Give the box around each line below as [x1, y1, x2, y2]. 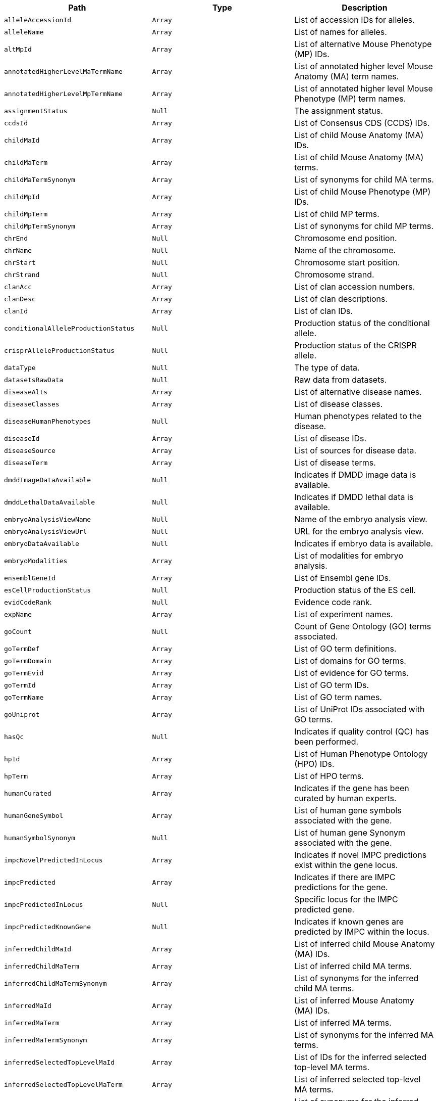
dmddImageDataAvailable [4, 476, 91, 484]
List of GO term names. [294, 692, 382, 702]
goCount [4, 627, 32, 635]
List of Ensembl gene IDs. [294, 573, 391, 583]
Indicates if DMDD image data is [294, 470, 416, 480]
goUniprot [4, 710, 40, 718]
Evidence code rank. [294, 597, 372, 607]
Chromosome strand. [294, 269, 374, 280]
